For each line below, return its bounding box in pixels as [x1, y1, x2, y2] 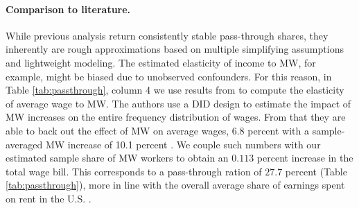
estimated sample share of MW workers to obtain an [6, 150, 229, 165]
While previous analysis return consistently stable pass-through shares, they [6, 28, 329, 42]
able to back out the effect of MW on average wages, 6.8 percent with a [6, 123, 309, 137]
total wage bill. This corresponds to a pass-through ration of [6, 164, 262, 178]
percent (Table [285, 164, 347, 178]
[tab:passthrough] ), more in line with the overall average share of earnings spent [6, 177, 345, 192]
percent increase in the [256, 150, 353, 165]
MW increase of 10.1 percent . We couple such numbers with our [45, 137, 321, 151]
